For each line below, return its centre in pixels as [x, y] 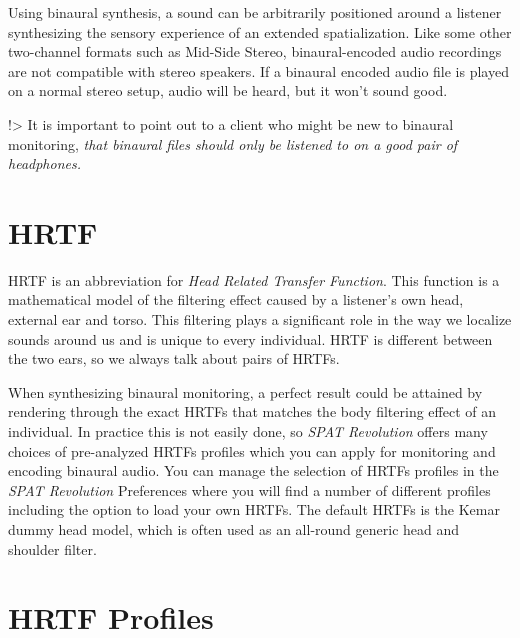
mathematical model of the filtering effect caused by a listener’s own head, [236, 299]
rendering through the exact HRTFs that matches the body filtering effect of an [252, 411]
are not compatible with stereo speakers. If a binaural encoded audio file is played [258, 70]
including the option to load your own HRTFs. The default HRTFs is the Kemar [254, 509]
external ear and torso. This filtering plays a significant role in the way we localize [260, 319]
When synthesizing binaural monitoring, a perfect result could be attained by [245, 391]
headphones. [44, 163]
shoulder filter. [52, 548]
